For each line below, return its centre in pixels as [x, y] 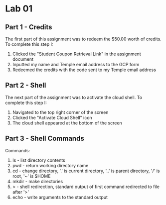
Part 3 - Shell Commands [45, 139]
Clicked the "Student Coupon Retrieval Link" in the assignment [77, 54]
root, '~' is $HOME [31, 176]
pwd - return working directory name [50, 165]
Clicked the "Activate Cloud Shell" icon [52, 117]
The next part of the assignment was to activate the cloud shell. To [74, 97]
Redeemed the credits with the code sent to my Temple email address [84, 70]
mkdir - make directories [38, 181]
